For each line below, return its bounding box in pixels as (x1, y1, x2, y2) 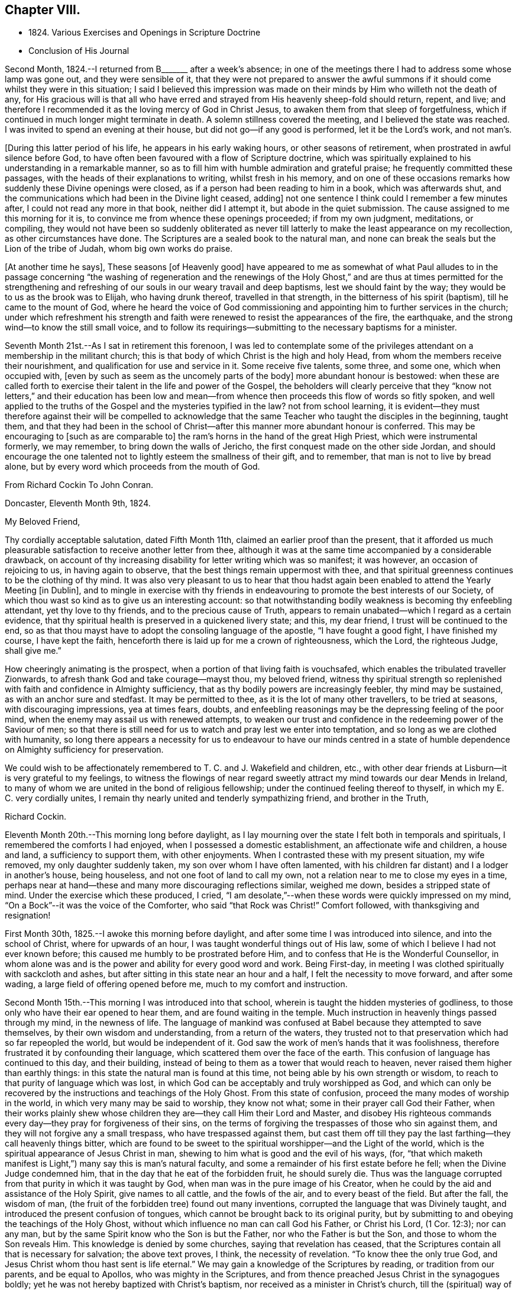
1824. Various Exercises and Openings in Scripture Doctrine (28, 27, 261, 38)
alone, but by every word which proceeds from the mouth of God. (5, 461, 260, 472)
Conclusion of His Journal (28, 46, 129, 56)
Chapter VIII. (5, 2, 80, 17)
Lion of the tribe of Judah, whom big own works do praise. (5, 243, 233, 254)
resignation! (5, 910, 51, 921)
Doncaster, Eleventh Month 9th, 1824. (5, 498, 151, 509)
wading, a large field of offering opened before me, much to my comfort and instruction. (5, 979, 348, 990)
